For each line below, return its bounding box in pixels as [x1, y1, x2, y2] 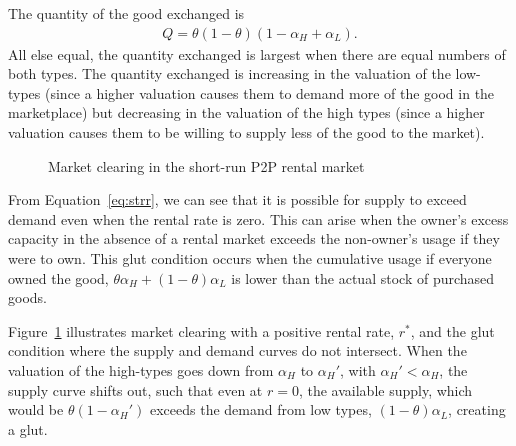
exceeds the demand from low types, [150, 399, 372, 420]
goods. [8, 287, 47, 308]
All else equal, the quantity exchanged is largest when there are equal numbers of [8, 43, 506, 64]
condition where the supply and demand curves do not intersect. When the [8, 340, 467, 361]
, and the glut [410, 320, 495, 341]
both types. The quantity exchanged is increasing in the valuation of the [8, 63, 451, 84]
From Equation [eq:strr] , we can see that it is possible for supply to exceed [8, 189, 467, 210]
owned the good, [8, 267, 109, 288]
